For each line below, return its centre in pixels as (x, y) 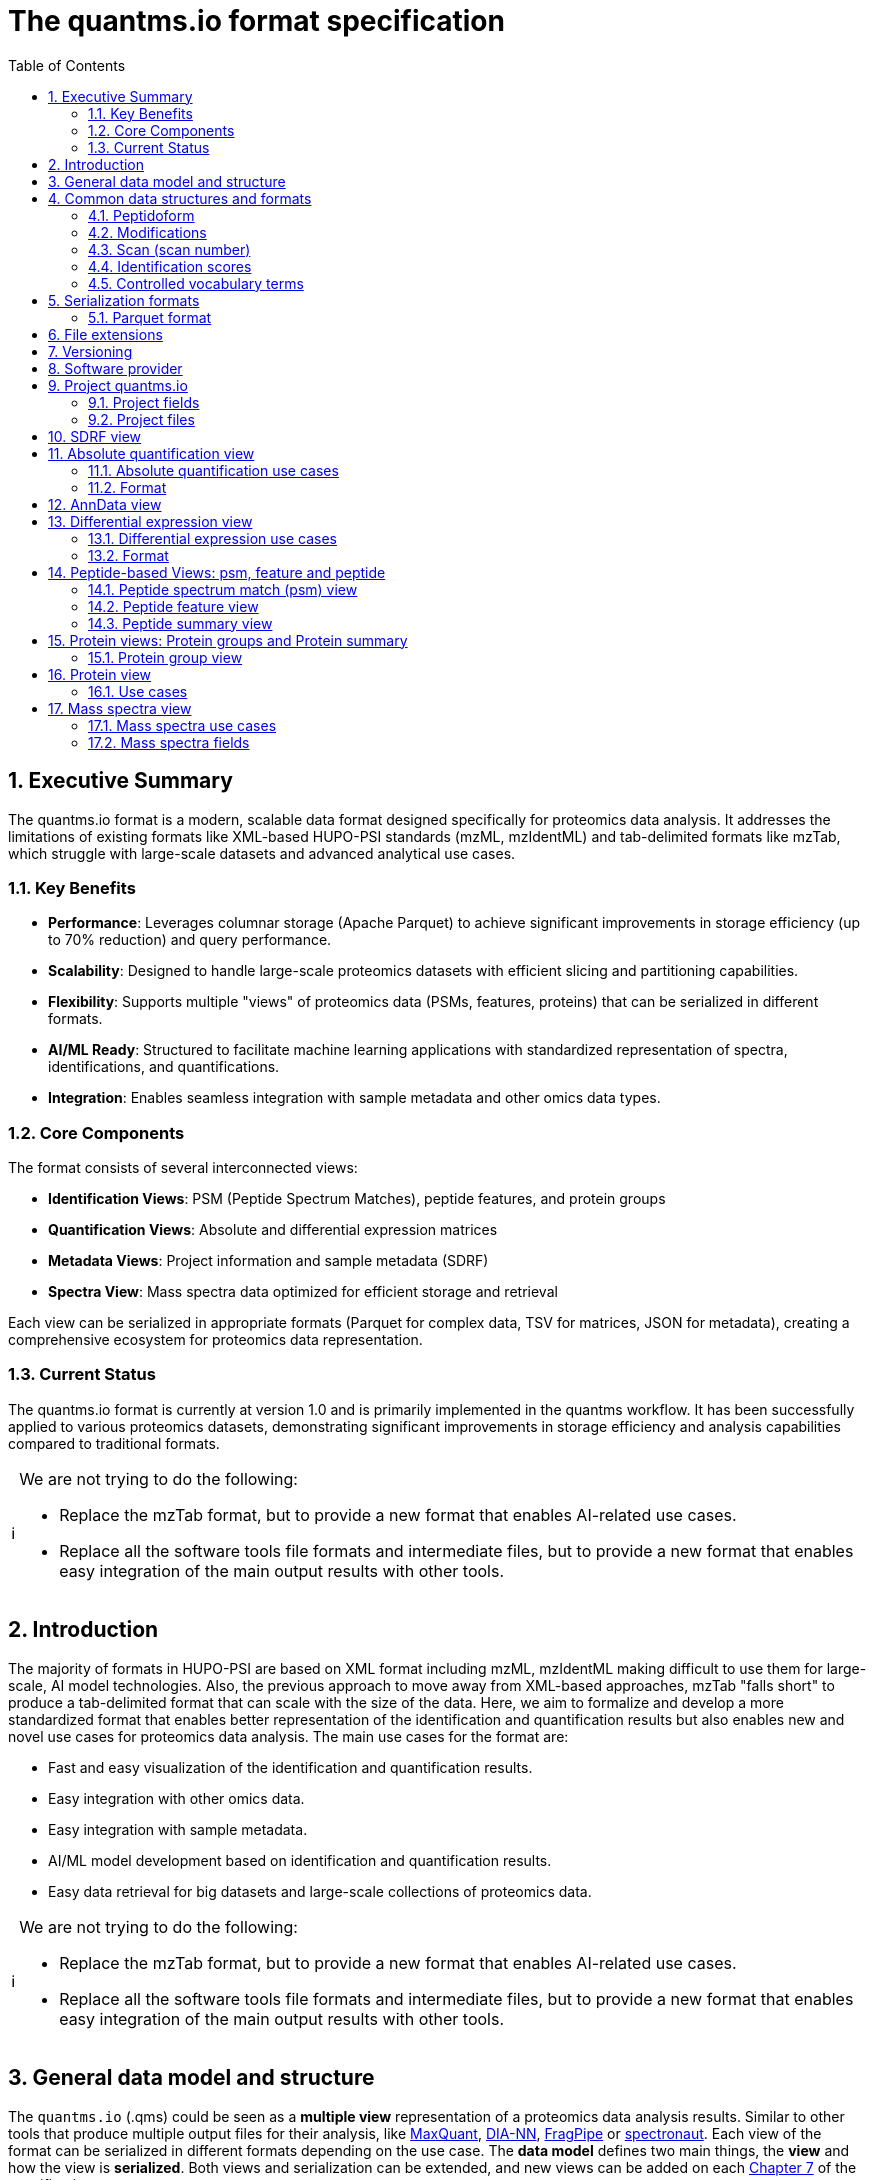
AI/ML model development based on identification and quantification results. (300, 1860)
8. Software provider (115, 368)
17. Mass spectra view (120, 708)
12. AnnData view (105, 504)
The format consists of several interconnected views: (183, 1168)
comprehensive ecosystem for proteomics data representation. (215, 1340)
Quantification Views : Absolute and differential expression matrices (273, 1230)
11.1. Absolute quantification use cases (213, 470)
